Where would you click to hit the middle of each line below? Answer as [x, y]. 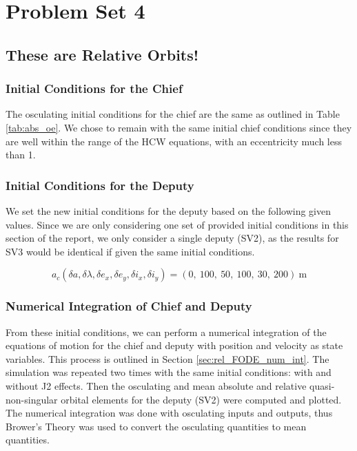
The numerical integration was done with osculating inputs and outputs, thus [169, 413]
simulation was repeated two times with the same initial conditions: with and [169, 372]
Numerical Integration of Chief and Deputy [129, 306]
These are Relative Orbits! [102, 54]
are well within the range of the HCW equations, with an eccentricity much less [174, 141]
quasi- [322, 385]
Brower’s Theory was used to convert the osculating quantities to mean [156, 426]
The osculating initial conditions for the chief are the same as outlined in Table [173, 114]
